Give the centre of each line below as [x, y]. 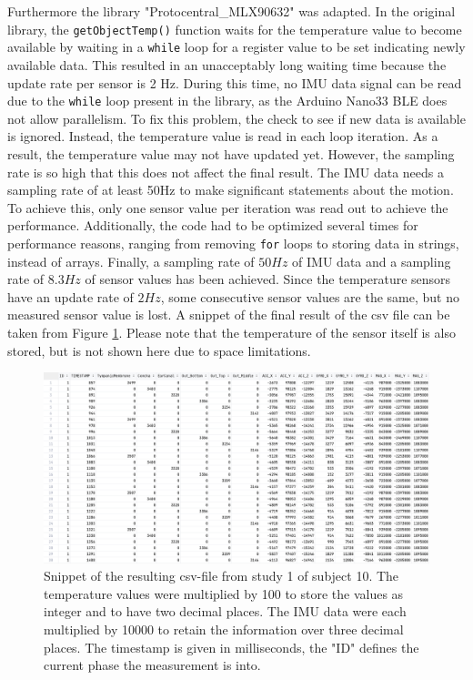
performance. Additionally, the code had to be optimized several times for [213, 225]
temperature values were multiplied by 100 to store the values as [224, 593]
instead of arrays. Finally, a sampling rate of [131, 261]
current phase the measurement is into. [152, 665]
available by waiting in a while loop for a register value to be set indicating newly [236, 47]
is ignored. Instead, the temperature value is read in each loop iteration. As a [223, 136]
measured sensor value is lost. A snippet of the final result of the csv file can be [229, 315]
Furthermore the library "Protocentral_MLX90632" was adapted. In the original [231, 11]
